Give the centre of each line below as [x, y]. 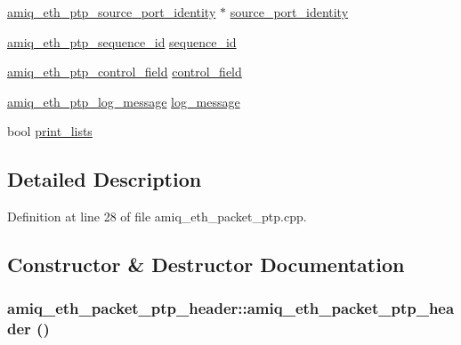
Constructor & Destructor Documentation [206, 265]
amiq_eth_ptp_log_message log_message [124, 101]
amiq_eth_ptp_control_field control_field [125, 72]
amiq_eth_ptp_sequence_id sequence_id [122, 41]
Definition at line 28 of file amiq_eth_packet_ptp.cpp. [157, 217]
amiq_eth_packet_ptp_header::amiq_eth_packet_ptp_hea [231, 308]
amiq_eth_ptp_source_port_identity [112, 12]
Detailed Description [105, 179]
